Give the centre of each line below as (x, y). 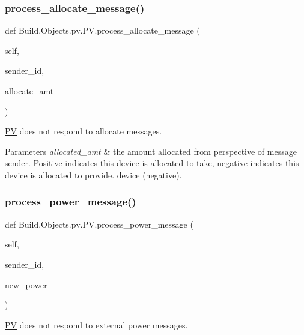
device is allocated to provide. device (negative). (93, 174)
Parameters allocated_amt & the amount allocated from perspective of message (151, 151)
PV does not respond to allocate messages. (84, 131)
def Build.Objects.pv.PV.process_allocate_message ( (102, 30)
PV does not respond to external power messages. (96, 324)
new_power (26, 284)
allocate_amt (29, 91)
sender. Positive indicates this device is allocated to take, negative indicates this (152, 163)
